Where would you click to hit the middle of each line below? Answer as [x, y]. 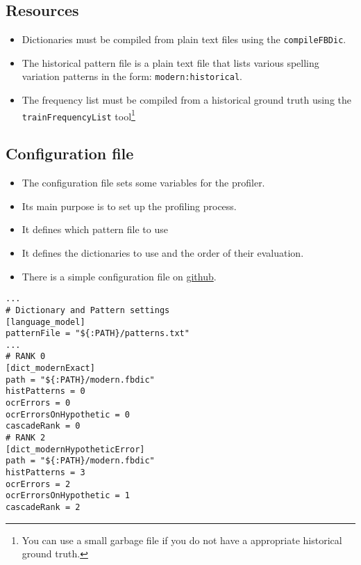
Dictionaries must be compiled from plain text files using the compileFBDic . [184, 39]
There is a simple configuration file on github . [119, 276]
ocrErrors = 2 [38, 484]
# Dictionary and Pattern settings [88, 310]
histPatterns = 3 [45, 473]
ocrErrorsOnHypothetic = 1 [68, 496]
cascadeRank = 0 [43, 426]
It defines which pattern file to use [95, 229]
